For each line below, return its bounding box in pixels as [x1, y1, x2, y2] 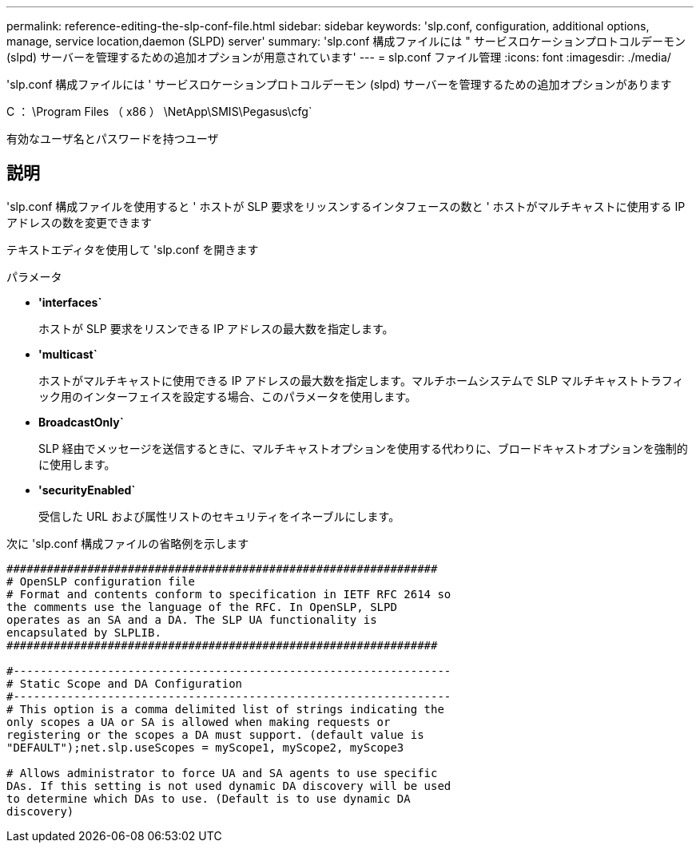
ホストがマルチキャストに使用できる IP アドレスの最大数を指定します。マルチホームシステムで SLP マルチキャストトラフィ [38, 373, 684, 387]
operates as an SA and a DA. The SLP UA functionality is [6, 613, 377, 626]
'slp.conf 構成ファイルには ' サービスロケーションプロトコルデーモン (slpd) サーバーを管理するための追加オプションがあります [6, 77, 672, 91]
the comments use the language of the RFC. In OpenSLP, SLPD [6, 600, 397, 613]
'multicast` [38, 347, 97, 361]
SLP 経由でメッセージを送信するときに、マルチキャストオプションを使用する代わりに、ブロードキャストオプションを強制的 [38, 441, 688, 455]
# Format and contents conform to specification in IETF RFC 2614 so [6, 587, 451, 601]
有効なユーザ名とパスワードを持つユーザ [6, 132, 219, 145]
